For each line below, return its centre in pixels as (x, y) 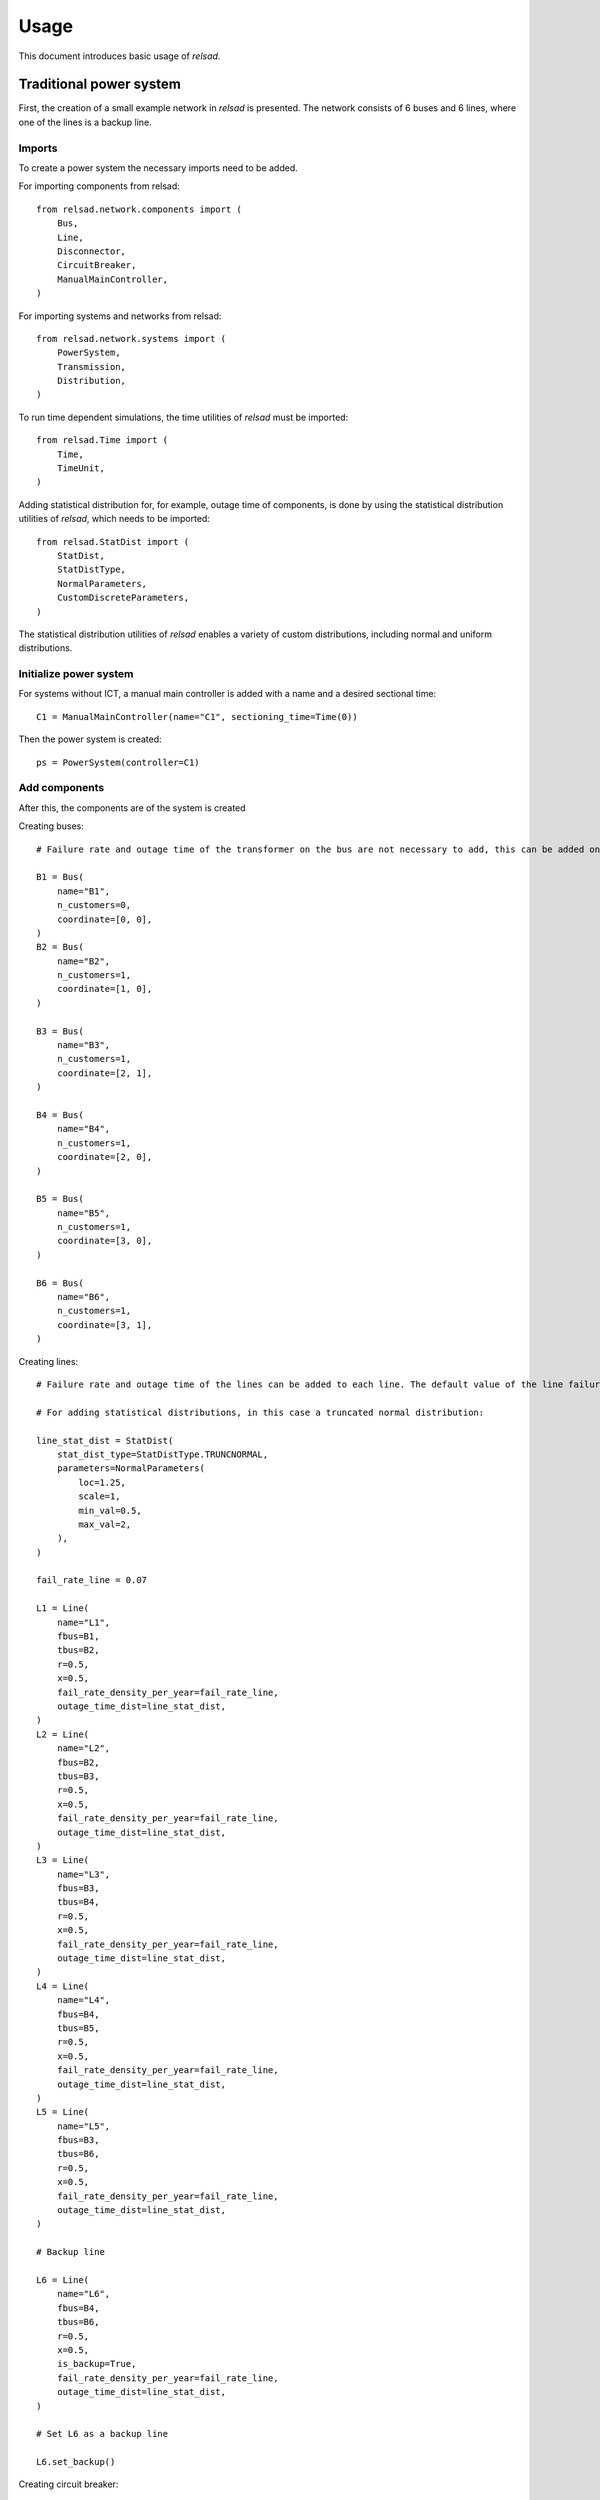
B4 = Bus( (60, 1114)
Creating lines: (48, 1361)
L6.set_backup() (76, 2462)
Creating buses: (51, 826)
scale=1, (99, 1496)
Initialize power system (76, 674)
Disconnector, (91, 251)
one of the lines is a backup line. (85, 122)
